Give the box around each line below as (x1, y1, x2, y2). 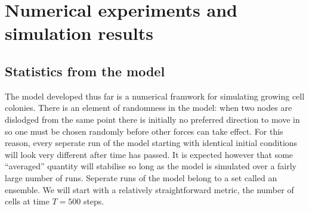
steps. (83, 195, 104, 207)
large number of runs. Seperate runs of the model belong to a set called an (5, 171, 277, 184)
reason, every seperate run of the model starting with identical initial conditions (5, 136, 298, 149)
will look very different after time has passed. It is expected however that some (5, 148, 293, 160)
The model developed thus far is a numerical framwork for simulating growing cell (5, 89, 305, 102)
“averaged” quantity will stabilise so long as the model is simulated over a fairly (5, 160, 296, 172)
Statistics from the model (5, 61, 165, 80)
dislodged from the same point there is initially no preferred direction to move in (5, 113, 300, 125)
